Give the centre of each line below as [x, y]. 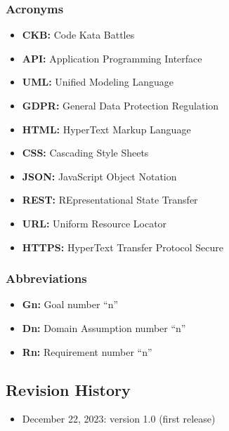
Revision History [68, 389]
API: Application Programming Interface [112, 58]
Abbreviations [46, 278]
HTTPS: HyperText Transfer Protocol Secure [123, 247]
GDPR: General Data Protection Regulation [120, 105]
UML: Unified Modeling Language [98, 82]
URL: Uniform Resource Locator [94, 223]
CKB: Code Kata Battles [78, 35]
